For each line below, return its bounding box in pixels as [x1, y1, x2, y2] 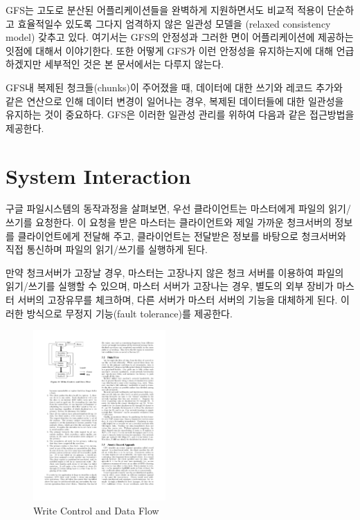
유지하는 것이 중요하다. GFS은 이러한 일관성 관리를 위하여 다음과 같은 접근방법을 [6, 107, 354, 122]
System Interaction [6, 161, 191, 189]
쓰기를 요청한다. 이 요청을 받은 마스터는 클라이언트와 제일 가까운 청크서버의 [6, 215, 332, 230]
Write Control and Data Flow [33, 503, 159, 517]
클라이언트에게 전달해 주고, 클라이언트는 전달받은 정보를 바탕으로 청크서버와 [17, 228, 346, 243]
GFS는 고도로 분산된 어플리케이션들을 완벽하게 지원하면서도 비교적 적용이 [6, 3, 324, 17]
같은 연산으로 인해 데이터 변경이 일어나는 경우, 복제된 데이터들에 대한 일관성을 [6, 93, 344, 108]
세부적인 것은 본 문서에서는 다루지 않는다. [44, 57, 224, 71]
